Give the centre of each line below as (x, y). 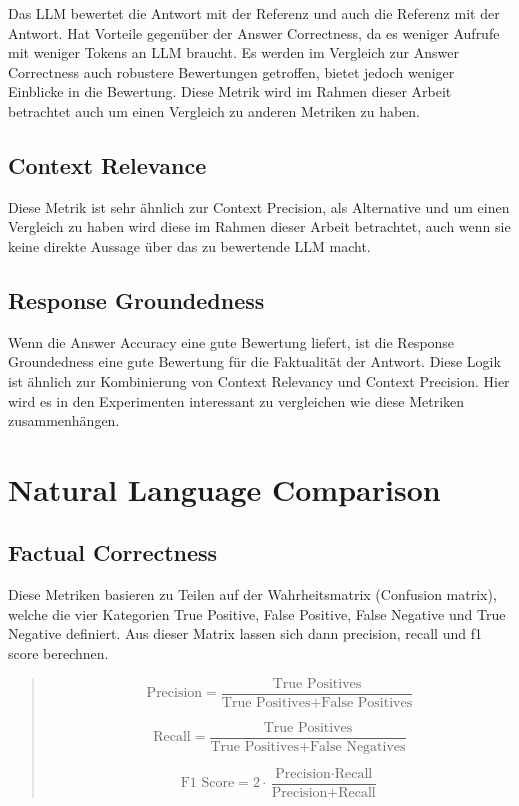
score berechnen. (58, 653)
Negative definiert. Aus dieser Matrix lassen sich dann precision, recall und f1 (245, 633)
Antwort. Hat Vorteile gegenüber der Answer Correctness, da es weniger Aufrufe (254, 32)
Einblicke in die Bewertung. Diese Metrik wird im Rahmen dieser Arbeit (230, 91)
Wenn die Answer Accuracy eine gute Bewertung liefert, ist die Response (231, 341)
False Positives (367, 702)
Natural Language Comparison (224, 488)
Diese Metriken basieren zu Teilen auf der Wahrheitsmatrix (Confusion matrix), (252, 594)
